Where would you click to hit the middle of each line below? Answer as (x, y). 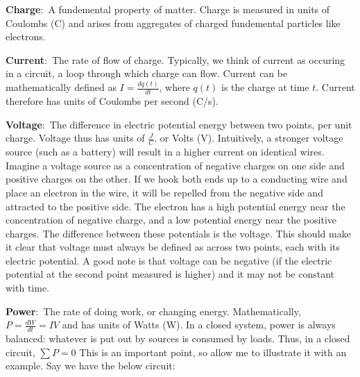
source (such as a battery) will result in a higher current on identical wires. (165, 152)
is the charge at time (265, 87)
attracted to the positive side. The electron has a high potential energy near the (175, 206)
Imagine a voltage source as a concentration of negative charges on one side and (175, 165)
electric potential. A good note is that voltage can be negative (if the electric (169, 260)
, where (174, 87)
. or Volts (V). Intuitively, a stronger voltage (249, 138)
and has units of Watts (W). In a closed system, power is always (199, 325)
